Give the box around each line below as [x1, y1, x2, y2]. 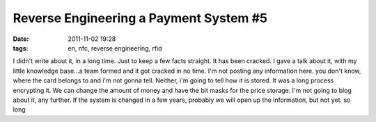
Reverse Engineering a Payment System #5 [13, 10, 268, 26]
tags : [13, 44, 29, 52]
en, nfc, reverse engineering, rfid [68, 44, 163, 52]
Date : [13, 35, 29, 43]
